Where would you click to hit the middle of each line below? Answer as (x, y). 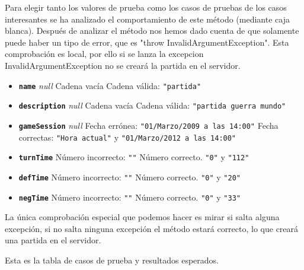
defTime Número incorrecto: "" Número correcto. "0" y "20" (129, 177)
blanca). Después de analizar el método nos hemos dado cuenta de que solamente (152, 31)
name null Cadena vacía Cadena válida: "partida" (110, 85)
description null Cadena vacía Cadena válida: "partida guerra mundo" (152, 105)
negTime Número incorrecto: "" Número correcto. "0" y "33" (129, 197)
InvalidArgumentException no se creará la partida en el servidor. (123, 65)
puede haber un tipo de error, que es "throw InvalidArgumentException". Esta (147, 42)
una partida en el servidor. (53, 240)
